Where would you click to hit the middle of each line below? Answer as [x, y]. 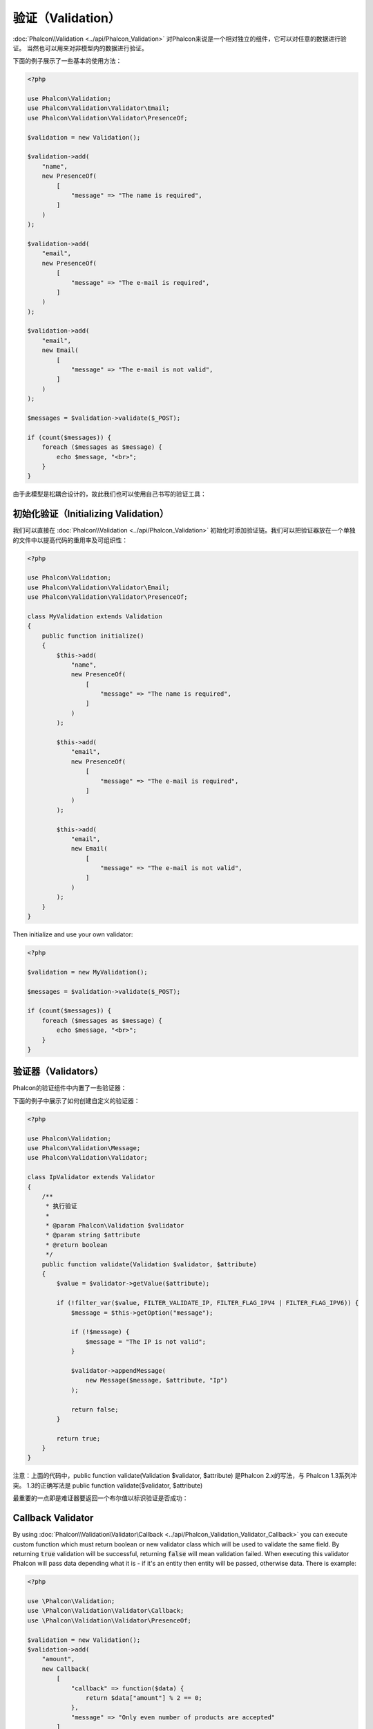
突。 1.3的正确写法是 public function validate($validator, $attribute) [108, 1485]
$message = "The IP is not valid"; [146, 1341]
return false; [95, 1409]
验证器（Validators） [58, 1072]
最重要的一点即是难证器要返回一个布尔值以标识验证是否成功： [101, 1498]
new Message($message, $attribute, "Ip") [156, 1380]
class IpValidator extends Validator [91, 1177]
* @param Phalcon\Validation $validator [115, 1226]
